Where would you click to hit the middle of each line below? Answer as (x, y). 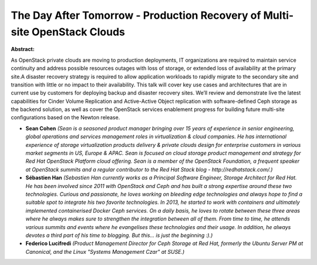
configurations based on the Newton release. (65, 118)
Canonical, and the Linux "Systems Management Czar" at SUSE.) (105, 251)
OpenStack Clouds (78, 32)
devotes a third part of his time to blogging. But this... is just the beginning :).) (119, 235)
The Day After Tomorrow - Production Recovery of (136, 15)
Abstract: (23, 49)
